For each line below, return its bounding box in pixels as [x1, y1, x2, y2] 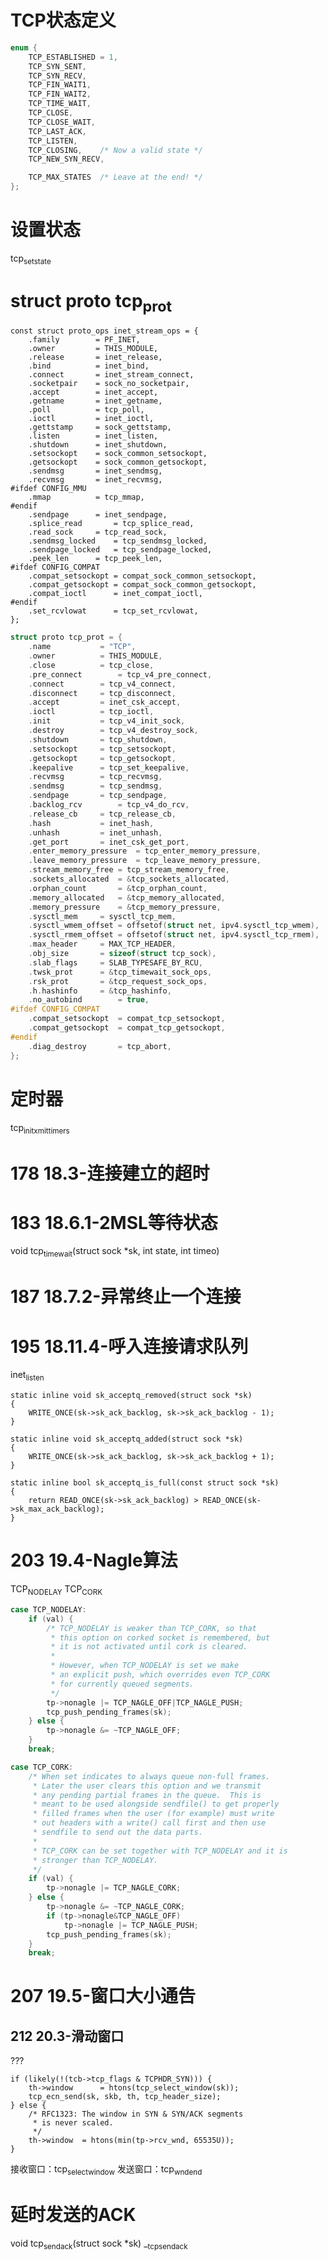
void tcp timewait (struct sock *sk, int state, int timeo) [10, 1245, 220, 1260]
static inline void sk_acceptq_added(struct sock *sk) [10, 1434, 244, 1445]
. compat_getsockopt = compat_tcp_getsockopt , [28, 1023, 226, 1033]
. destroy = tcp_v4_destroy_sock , [28, 726, 199, 736]
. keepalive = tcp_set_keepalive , [28, 762, 190, 773]
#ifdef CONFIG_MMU [10, 484, 87, 494]
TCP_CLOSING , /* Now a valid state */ [28, 145, 203, 155]
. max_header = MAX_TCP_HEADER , [28, 939, 177, 950]
